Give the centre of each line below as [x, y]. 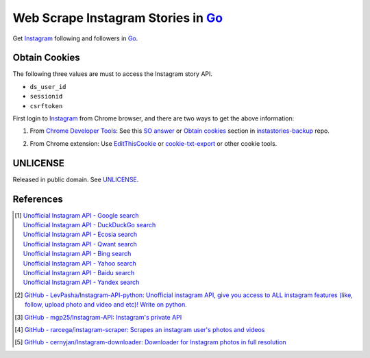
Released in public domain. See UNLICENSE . [76, 179]
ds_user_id [48, 87]
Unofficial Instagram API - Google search [81, 215]
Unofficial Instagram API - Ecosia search [80, 234]
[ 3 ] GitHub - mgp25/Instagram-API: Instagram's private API [98, 317]
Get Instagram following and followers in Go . [75, 38]
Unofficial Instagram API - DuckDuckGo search [89, 225]
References [38, 199]
